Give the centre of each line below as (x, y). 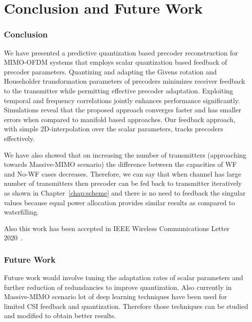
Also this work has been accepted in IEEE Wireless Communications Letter (117, 228)
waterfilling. (22, 212)
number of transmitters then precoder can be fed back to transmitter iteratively (123, 183)
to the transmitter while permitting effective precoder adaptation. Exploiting (119, 90)
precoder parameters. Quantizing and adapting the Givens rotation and (110, 71)
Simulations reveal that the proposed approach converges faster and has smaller (123, 110)
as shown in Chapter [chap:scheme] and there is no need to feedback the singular (125, 192)
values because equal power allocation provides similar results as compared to (119, 202)
